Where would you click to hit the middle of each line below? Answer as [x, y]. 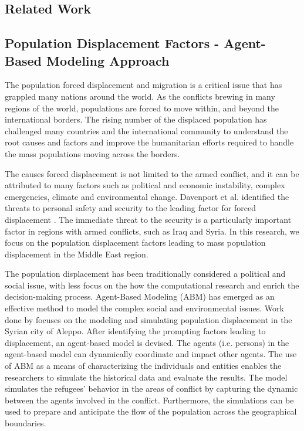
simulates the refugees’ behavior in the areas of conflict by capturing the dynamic [151, 388]
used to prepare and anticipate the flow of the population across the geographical [151, 411]
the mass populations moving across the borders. [92, 153]
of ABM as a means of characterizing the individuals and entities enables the [143, 366]
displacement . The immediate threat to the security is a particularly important [148, 219]
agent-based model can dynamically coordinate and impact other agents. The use [151, 354]
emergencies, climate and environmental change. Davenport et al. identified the [147, 196]
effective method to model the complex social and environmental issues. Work [144, 308]
